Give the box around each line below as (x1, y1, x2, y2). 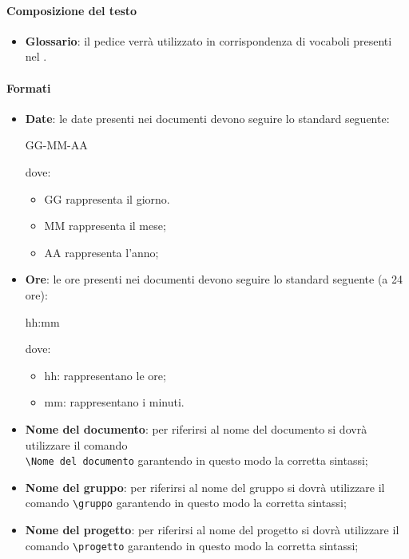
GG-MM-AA (25, 137, 88, 153)
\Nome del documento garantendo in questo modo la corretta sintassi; (25, 452, 368, 469)
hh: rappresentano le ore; (44, 367, 166, 383)
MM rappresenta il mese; (44, 217, 166, 234)
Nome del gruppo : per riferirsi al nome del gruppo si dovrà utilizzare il (25, 478, 385, 495)
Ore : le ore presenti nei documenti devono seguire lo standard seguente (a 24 (25, 271, 403, 287)
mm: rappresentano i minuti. (44, 394, 185, 410)
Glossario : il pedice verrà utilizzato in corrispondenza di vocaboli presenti (25, 32, 392, 49)
